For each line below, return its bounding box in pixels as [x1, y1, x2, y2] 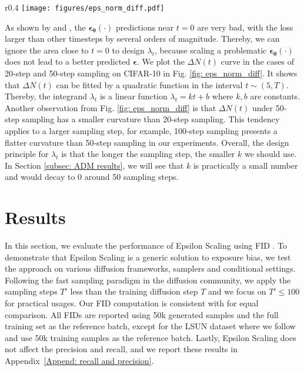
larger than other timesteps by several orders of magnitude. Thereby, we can [5, 32, 280, 45]
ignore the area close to [5, 44, 89, 56]
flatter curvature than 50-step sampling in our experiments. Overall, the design [5, 136, 289, 148]
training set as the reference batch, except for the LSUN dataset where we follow [5, 320, 296, 332]
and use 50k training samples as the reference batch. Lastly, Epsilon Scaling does [5, 331, 296, 343]
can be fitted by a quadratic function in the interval [56, 78, 243, 91]
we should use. [244, 148, 297, 160]
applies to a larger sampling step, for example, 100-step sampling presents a [5, 125, 278, 136]
